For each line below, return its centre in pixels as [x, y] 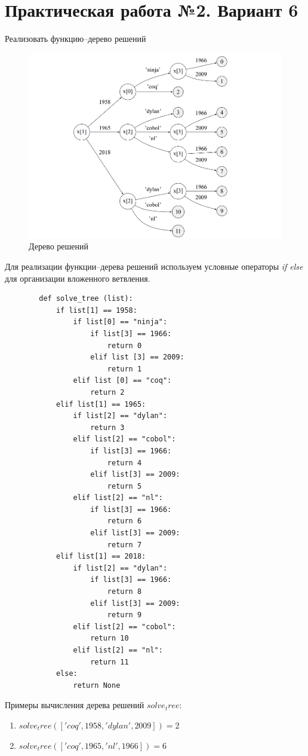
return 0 [124, 345]
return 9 [124, 615]
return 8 [124, 592]
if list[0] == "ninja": [120, 322]
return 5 [124, 486]
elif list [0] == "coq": [122, 381]
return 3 [107, 427]
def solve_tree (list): [86, 299]
